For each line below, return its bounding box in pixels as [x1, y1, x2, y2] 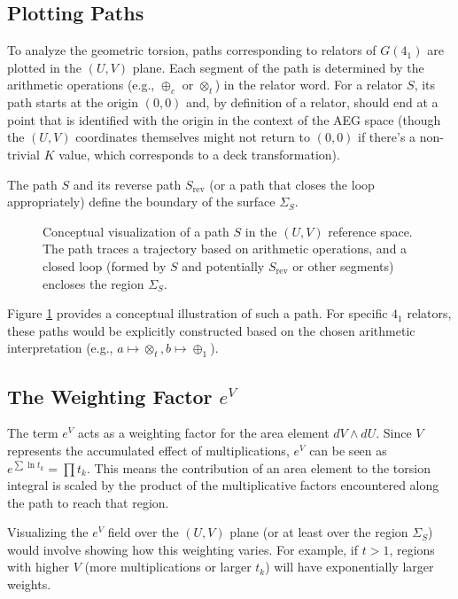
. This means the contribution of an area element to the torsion [86, 458, 431, 477]
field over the [107, 523, 179, 541]
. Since [376, 424, 412, 442]
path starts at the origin [7, 93, 139, 112]
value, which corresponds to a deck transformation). [58, 144, 340, 163]
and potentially [182, 256, 265, 275]
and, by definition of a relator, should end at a [186, 93, 439, 112]
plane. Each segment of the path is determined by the [132, 58, 424, 76]
